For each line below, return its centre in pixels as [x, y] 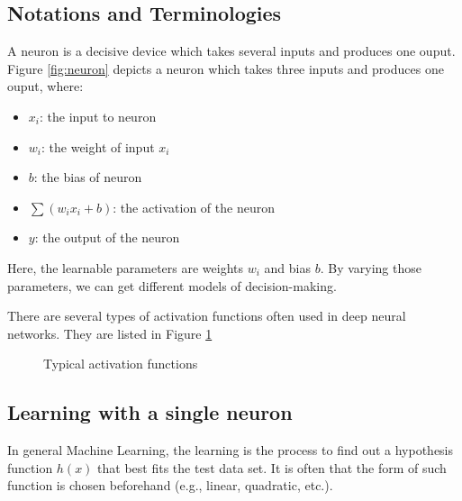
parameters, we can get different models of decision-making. [172, 285]
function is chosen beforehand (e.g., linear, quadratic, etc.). [170, 485]
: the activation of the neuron [194, 207]
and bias [287, 267]
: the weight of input [98, 146]
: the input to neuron [98, 116]
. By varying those [371, 267]
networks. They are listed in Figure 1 [110, 333]
